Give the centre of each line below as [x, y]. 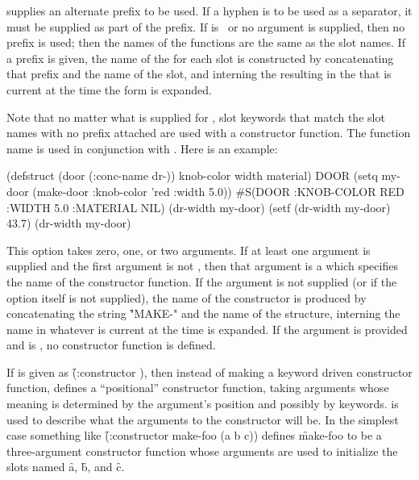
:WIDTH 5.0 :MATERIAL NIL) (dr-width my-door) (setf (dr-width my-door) [199, 207]
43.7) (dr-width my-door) [69, 223]
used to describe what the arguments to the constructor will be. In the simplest [203, 419]
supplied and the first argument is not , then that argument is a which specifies [202, 266]
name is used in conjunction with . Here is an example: [142, 148]
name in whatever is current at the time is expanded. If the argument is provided [207, 329]
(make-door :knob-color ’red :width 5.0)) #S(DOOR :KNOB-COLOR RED [218, 191]
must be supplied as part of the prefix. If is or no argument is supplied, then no [206, 26]
